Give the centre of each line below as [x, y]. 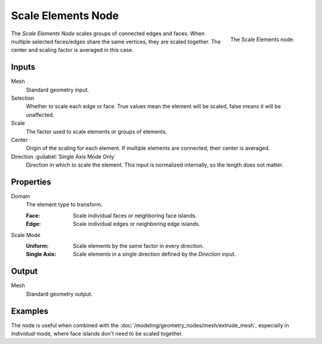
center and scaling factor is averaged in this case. [72, 50]
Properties [31, 182]
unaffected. [40, 115]
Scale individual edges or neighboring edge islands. [137, 224]
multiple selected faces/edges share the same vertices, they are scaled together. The [116, 41]
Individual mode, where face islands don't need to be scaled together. [97, 333]
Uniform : [37, 246]
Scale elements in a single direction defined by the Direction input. [154, 254]
